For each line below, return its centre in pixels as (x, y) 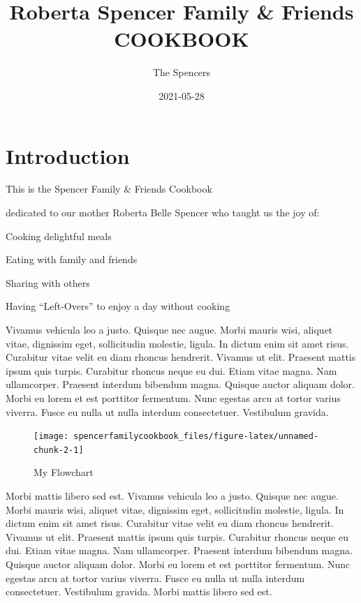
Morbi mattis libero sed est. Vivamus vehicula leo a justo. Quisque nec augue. (172, 496)
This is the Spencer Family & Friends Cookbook (109, 189)
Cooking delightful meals (59, 236)
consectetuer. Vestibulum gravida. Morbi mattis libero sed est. (139, 591)
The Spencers (182, 72)
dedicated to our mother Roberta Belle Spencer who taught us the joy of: (163, 213)
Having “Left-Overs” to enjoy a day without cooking (118, 306)
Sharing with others (48, 282)
